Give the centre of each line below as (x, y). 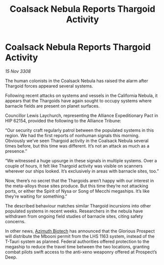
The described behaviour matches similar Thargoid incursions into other (78, 206)
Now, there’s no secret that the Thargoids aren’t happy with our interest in (80, 180)
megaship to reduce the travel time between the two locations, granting (77, 246)
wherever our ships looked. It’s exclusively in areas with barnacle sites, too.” (82, 171)
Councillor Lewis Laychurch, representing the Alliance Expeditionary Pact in (82, 115)
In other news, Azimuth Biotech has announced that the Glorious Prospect (80, 231)
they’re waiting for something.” (36, 196)
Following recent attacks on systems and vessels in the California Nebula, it (82, 95)
